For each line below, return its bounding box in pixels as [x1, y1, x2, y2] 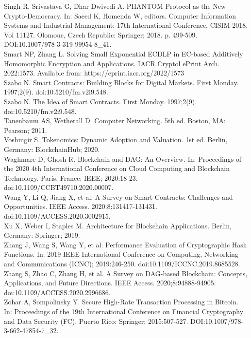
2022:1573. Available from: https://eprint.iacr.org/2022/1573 [4, 68, 184, 78]
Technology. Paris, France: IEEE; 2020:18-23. [4, 172, 138, 183]
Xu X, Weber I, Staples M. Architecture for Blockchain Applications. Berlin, [4, 220, 232, 230]
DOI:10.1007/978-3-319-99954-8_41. [4, 39, 112, 49]
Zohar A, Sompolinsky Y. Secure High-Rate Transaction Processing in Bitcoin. [4, 297, 238, 307]
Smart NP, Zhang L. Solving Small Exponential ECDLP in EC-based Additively [4, 48, 243, 58]
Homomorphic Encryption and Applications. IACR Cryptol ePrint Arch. [4, 58, 220, 68]
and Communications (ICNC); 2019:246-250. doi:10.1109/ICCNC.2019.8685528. [4, 259, 240, 269]
